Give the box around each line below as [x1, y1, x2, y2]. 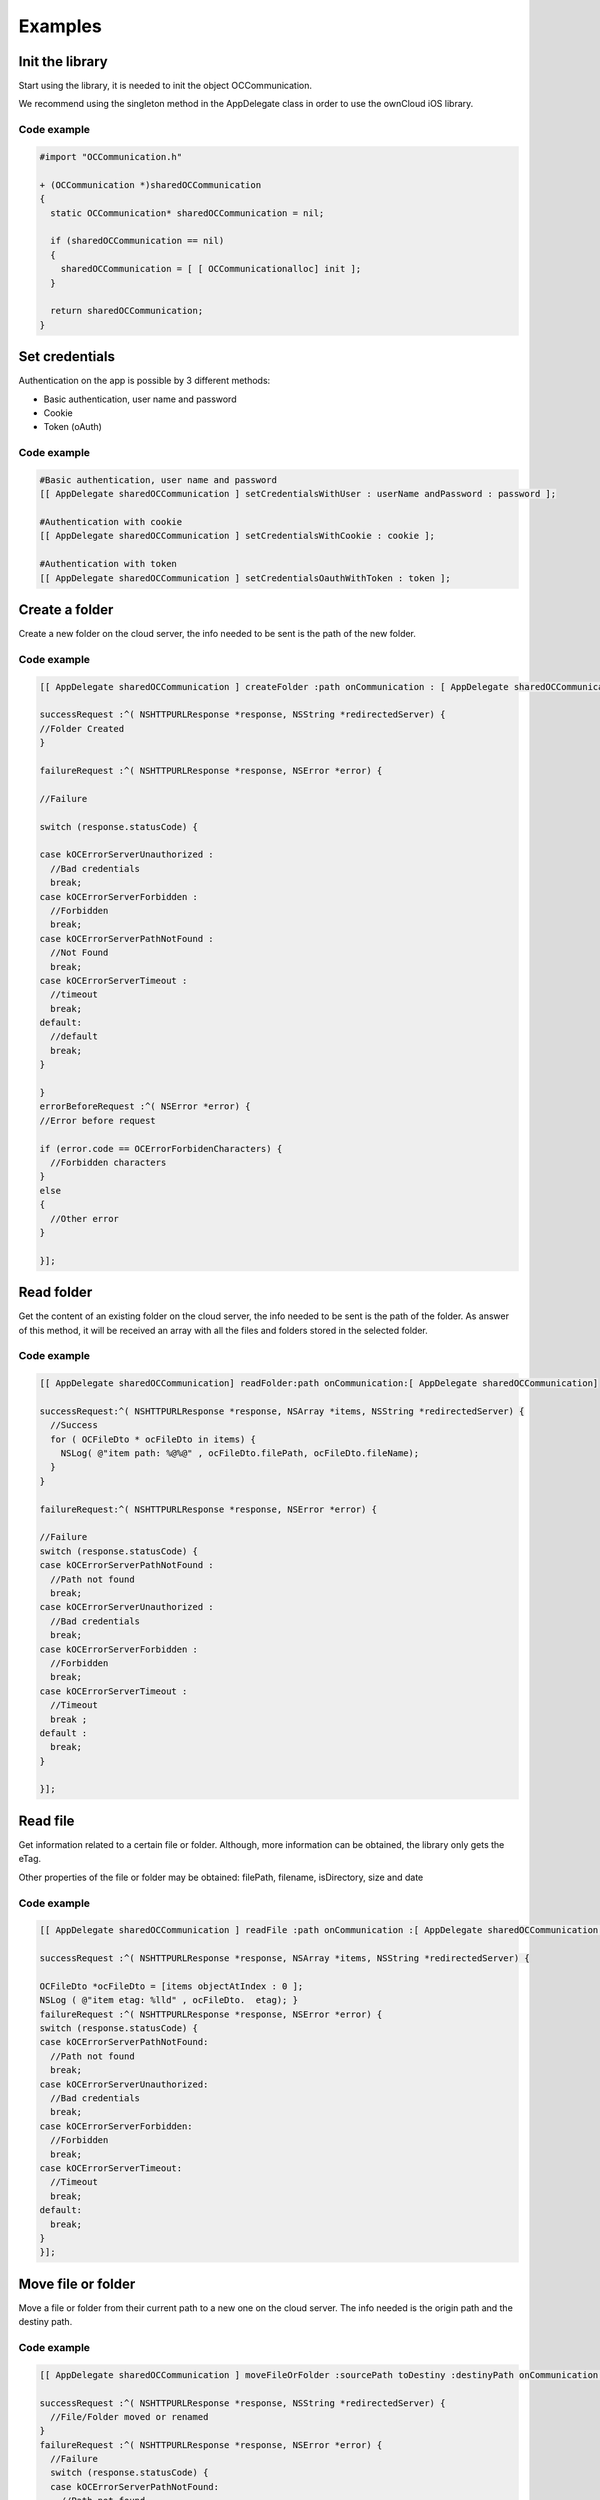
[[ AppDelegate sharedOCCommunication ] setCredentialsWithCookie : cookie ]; [39, 530, 435, 542]
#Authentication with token [39, 558, 177, 570]
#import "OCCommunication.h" [39, 151, 183, 162]
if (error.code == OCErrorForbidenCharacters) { [39, 1143, 283, 1154]
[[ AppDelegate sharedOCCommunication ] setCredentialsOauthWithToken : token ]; [39, 572, 452, 584]
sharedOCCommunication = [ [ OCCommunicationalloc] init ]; [60, 263, 362, 275]
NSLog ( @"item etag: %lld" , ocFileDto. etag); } [39, 1995, 299, 2006]
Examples [18, 15, 102, 37]
